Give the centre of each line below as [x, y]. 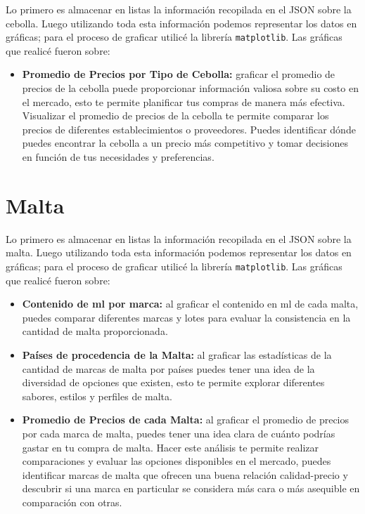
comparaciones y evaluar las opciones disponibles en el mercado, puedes [177, 461]
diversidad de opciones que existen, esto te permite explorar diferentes [173, 382]
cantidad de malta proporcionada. [95, 331]
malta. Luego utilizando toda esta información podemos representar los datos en [179, 252]
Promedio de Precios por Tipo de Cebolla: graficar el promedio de [179, 74]
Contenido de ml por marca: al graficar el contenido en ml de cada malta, [190, 304]
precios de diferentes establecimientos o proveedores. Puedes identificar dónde [189, 129]
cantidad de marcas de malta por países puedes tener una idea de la [168, 368]
